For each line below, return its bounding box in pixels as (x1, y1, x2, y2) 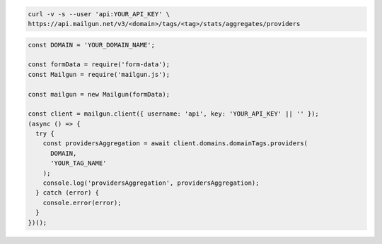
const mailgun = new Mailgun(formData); (28, 90, 170, 98)
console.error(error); (42, 198, 122, 207)
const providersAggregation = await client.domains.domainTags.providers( (42, 140, 308, 147)
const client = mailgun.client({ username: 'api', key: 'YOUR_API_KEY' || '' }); (28, 110, 320, 118)
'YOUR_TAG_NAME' (50, 159, 107, 167)
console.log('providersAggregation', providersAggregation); (42, 179, 260, 187)
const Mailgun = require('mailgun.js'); (28, 71, 170, 78)
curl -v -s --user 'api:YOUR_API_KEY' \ (28, 10, 170, 18)
